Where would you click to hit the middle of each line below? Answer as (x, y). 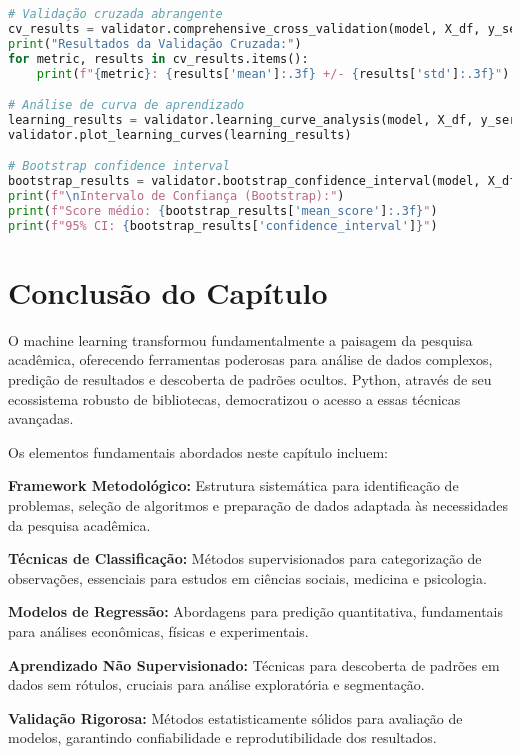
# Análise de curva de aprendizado (126, 105)
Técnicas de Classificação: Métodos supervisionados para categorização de (245, 558)
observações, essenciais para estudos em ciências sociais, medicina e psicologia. (247, 577)
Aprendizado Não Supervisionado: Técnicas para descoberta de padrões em (254, 664)
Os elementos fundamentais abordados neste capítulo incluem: (198, 451)
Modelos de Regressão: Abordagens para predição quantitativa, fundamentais (255, 611)
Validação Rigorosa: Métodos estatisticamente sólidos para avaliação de (235, 717)
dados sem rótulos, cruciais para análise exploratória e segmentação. (216, 684)
